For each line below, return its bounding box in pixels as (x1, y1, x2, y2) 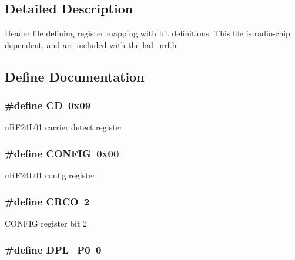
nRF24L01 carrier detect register (5, 121, 123, 133)
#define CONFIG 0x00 (5, 146, 119, 160)
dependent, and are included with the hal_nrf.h (5, 38, 177, 50)
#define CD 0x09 (5, 98, 91, 113)
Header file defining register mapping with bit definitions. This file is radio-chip (5, 27, 290, 39)
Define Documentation (5, 67, 145, 85)
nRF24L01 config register (5, 169, 96, 181)
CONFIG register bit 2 (5, 217, 88, 229)
